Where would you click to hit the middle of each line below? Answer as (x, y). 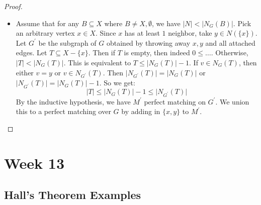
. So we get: (117, 83)
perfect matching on (175, 101)
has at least (142, 33)
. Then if (102, 53)
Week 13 (34, 163)
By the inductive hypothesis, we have (73, 101)
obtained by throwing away (148, 42)
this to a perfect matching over (63, 111)
